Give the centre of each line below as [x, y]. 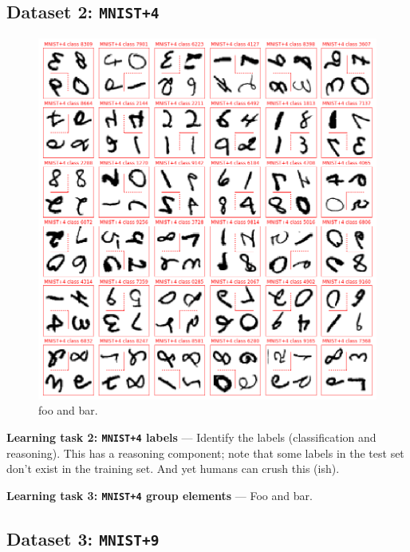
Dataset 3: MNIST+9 [83, 538]
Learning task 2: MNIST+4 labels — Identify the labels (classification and [191, 437]
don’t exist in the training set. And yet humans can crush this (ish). [173, 469]
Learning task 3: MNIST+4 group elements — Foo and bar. [160, 495]
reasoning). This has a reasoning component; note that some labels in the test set [205, 453]
